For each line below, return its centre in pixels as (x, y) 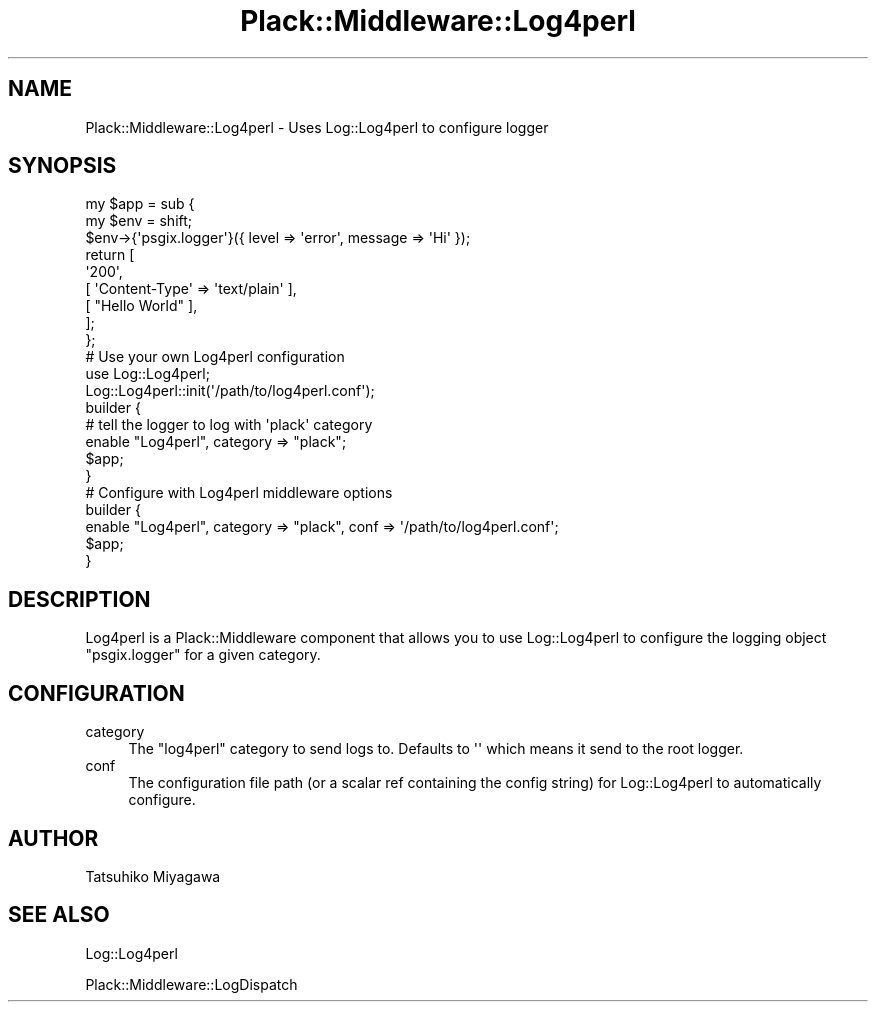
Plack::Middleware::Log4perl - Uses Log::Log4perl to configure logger (317, 127)
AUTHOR (53, 838)
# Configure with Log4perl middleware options (239, 493)
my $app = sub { (140, 204)
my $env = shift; (139, 221)
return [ (110, 255)
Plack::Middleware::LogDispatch (191, 984)
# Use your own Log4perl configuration (215, 357)
